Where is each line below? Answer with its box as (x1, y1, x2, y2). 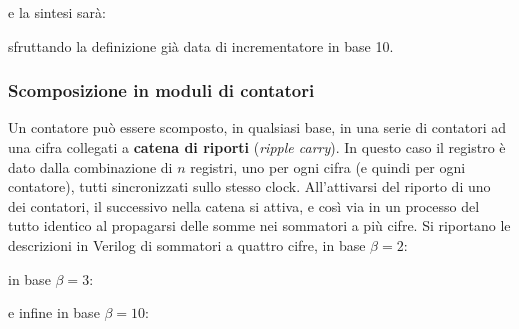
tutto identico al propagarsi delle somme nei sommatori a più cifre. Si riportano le (8, 215, 511, 236)
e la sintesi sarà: (8, 2, 106, 22)
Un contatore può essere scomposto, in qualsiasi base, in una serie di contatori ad (8, 117, 507, 138)
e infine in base (8, 302, 100, 323)
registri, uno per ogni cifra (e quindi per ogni (190, 156, 466, 177)
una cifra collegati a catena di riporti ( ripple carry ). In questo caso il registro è (8, 137, 506, 157)
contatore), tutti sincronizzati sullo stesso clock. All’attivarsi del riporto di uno (8, 176, 491, 197)
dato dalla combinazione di (8, 156, 173, 177)
